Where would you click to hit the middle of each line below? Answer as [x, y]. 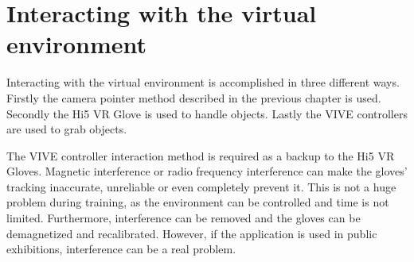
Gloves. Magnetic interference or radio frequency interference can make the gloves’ [207, 171]
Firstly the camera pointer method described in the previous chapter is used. [194, 97]
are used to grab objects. [67, 129]
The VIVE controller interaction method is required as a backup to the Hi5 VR [201, 155]
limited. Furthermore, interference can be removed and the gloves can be [184, 218]
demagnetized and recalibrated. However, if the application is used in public [192, 233]
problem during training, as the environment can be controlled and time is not [198, 202]
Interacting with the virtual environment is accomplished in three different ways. [203, 82]
